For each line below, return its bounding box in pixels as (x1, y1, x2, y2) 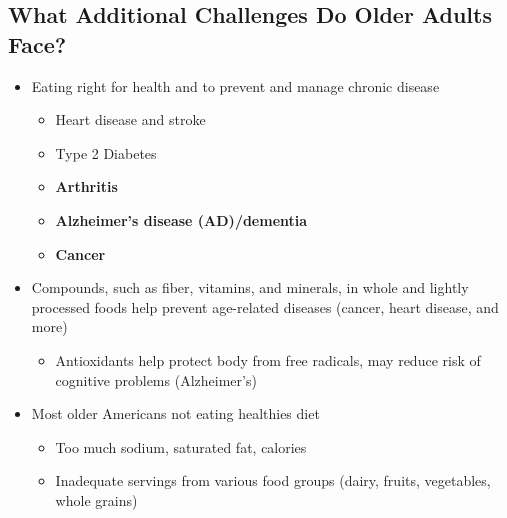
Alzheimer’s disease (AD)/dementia (55, 209, 308, 230)
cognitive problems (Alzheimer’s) (55, 369, 257, 390)
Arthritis (55, 176, 118, 197)
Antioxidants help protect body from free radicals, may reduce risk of (55, 349, 481, 370)
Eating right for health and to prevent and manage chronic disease (31, 75, 440, 96)
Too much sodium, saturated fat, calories (55, 436, 307, 457)
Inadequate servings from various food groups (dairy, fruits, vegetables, (55, 470, 491, 491)
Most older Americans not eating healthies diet (31, 403, 320, 424)
